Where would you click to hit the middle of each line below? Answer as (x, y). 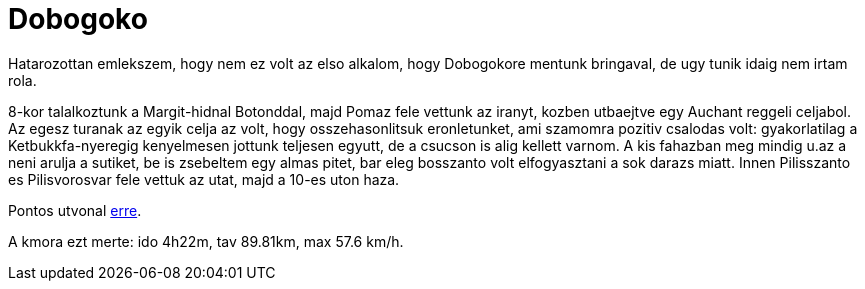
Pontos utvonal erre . (75, 210)
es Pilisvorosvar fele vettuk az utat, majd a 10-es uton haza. (204, 179)
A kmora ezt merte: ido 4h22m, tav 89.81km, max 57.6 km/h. (206, 241)
